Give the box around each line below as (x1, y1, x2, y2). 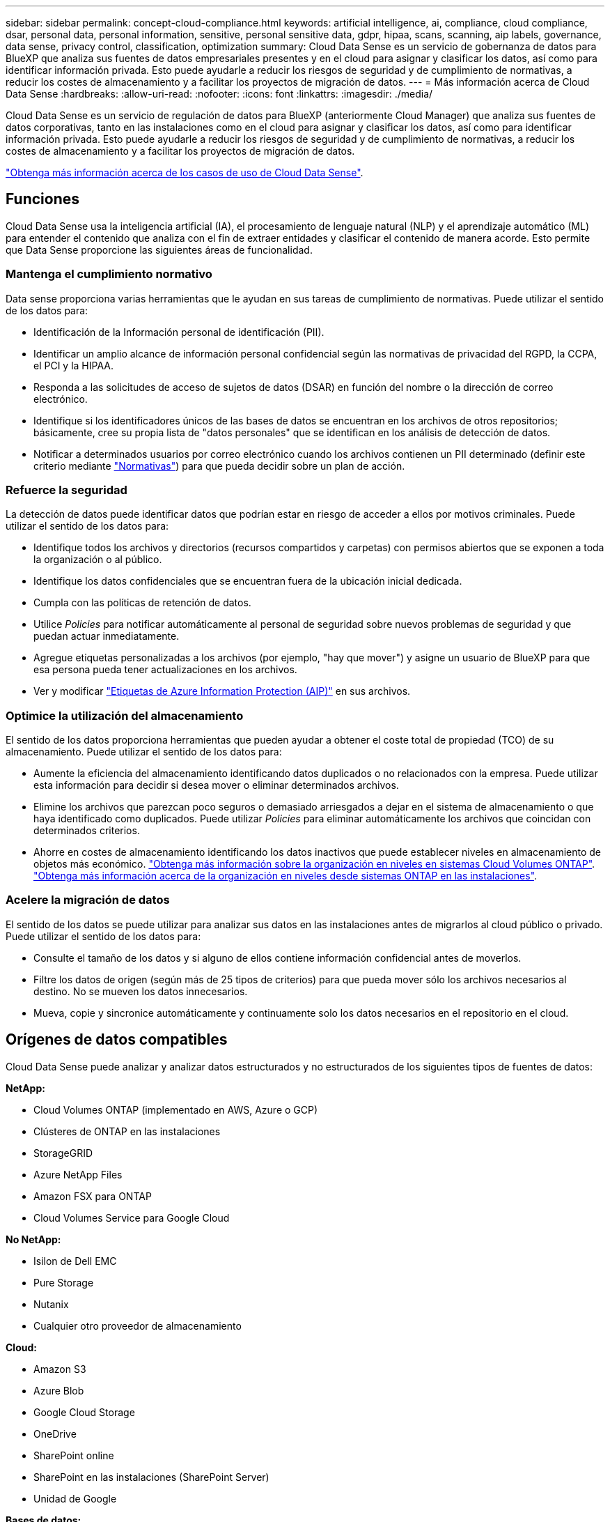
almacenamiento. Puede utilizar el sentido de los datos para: (6, 746, 282, 758)
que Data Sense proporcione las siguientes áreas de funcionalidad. (6, 243, 313, 256)
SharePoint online (33, 1449, 114, 1461)
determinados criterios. (33, 824, 140, 837)
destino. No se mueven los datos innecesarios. (33, 985, 248, 997)
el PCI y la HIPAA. (33, 359, 114, 371)
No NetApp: (6, 1233, 61, 1245)
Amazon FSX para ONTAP (33, 1190, 152, 1202)
